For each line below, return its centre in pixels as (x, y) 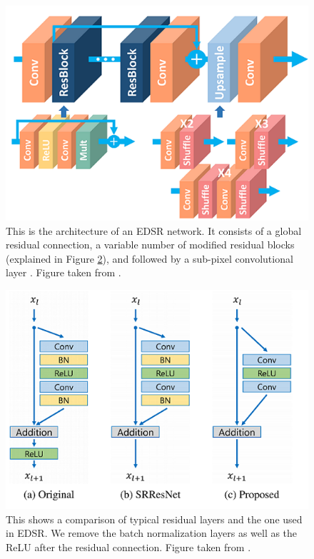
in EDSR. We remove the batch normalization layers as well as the (152, 533)
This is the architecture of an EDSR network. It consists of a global (154, 230)
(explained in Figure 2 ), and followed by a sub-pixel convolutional (150, 258)
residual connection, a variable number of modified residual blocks (150, 245)
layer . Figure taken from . (64, 272)
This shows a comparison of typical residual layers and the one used (154, 519)
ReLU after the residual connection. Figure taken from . (128, 547)
